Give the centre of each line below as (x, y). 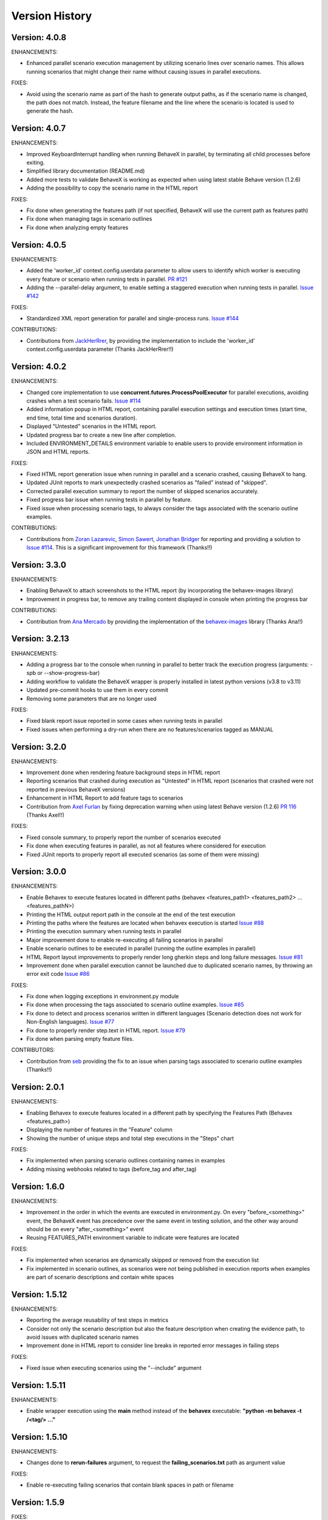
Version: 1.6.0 (38, 1187)
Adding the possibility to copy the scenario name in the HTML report (112, 188)
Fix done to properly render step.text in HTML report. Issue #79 (106, 1030)
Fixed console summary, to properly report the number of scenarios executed (124, 837)
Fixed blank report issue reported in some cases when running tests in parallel (125, 721)
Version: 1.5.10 (39, 1437)
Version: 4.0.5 (39, 245)
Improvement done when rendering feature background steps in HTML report (123, 772)
